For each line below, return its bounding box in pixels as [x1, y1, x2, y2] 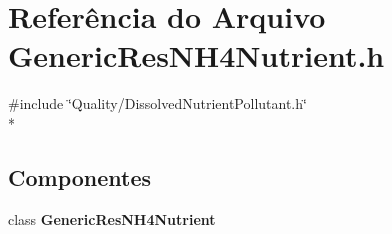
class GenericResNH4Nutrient [8, 208, 216, 229]
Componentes [8, 161, 152, 192]
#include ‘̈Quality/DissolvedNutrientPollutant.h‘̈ [8, 93, 307, 114]
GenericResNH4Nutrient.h [8, 35, 385, 76]
